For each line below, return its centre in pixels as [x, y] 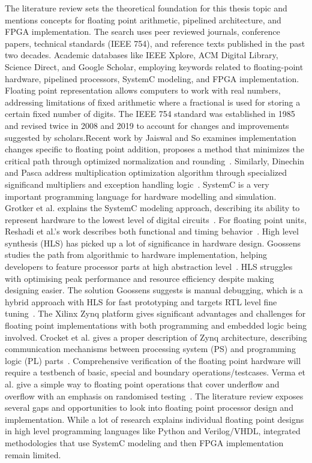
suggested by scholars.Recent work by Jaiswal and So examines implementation [151, 137]
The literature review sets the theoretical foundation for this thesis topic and [146, 8]
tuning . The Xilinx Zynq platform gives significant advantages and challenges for [155, 313]
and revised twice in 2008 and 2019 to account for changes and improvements [147, 125]
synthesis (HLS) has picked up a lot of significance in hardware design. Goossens [153, 243]
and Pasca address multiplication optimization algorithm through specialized [146, 172]
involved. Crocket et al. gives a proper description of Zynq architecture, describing [156, 337]
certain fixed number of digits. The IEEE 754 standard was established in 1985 [150, 114]
